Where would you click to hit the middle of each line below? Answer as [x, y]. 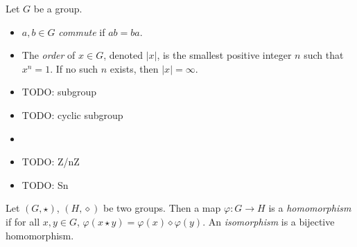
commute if [82, 31]
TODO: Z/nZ [51, 162]
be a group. [58, 8]
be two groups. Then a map [162, 208]
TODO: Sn [45, 184]
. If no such [74, 68]
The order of [49, 55]
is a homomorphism [310, 208]
